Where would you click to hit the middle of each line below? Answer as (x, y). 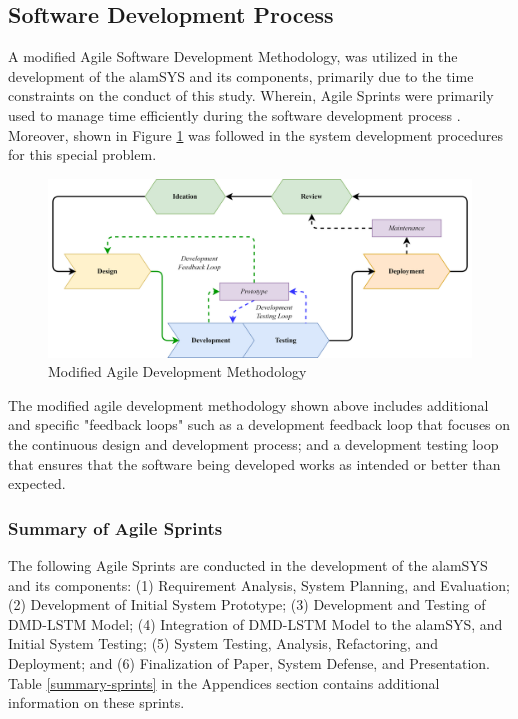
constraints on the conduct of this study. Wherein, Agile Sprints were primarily (251, 95)
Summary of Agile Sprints (115, 527)
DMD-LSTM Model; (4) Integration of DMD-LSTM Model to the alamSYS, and (255, 623)
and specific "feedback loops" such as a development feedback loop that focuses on (259, 424)
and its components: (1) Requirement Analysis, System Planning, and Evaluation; (259, 584)
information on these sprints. (96, 702)
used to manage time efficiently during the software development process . (234, 114)
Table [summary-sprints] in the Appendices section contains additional (224, 682)
